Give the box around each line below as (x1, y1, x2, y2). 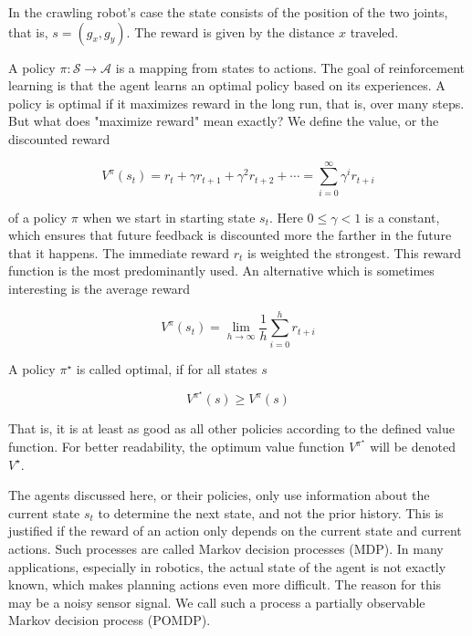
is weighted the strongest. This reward (247, 243, 462, 262)
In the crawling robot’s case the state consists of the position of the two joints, (8, 3, 448, 21)
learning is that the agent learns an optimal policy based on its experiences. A (8, 76, 446, 95)
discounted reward (8, 129, 110, 148)
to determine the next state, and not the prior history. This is (98, 503, 444, 522)
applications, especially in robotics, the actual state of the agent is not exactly (8, 557, 446, 576)
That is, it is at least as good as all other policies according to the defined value (8, 419, 455, 438)
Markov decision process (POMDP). (8, 610, 211, 630)
